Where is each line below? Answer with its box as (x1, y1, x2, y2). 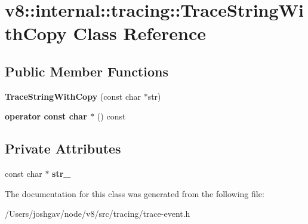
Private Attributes (5, 139, 121, 158)
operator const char (5, 110, 87, 122)
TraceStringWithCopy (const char (5, 90, 141, 102)
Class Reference (73, 21, 206, 45)
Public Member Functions (5, 62, 168, 80)
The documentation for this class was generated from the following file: (5, 187, 264, 200)
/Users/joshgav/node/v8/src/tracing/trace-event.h (5, 207, 190, 220)
